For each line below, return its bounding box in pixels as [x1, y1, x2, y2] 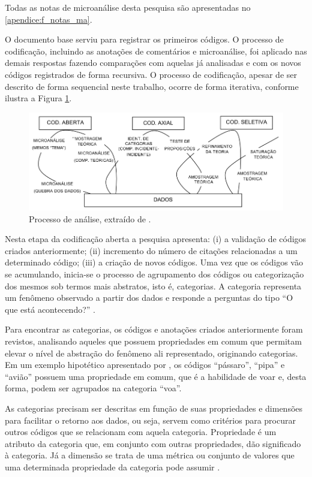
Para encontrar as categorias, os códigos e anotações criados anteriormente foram [5, 323, 303, 336]
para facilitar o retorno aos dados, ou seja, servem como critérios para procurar [5, 413, 296, 426]
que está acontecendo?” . [5, 303, 95, 315]
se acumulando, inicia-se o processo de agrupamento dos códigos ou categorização [5, 268, 304, 280]
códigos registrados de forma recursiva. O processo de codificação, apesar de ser [5, 68, 297, 80]
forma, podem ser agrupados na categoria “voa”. [5, 382, 182, 394]
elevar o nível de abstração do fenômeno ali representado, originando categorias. [5, 346, 298, 359]
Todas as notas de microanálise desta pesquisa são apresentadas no [5, 1, 251, 13]
